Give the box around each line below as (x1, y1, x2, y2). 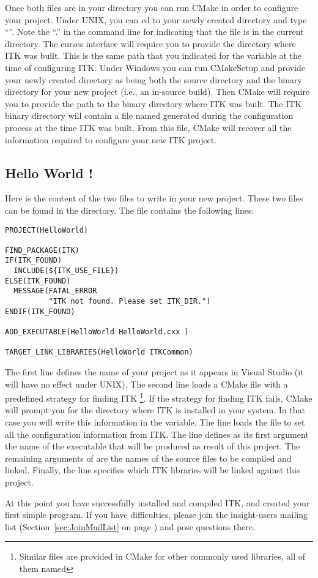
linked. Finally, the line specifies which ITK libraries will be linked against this (5, 464, 300, 476)
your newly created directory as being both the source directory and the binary (5, 73, 302, 86)
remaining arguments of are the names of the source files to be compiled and (5, 451, 292, 464)
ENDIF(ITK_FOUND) (5, 307, 75, 316)
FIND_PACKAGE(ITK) (5, 246, 79, 255)
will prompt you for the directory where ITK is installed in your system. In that (5, 403, 305, 416)
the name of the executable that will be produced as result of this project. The (5, 440, 300, 452)
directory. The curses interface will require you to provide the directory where (5, 37, 296, 50)
